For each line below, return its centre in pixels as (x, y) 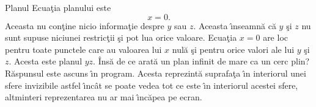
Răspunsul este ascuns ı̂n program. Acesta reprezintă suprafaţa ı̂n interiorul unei (156, 73)
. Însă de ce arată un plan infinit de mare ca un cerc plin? (201, 61)
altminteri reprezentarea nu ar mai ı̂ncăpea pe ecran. (104, 97)
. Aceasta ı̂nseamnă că (235, 25)
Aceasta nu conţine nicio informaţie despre (85, 25)
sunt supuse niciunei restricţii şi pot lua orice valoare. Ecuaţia (121, 37)
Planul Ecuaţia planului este (58, 7)
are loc (275, 37)
